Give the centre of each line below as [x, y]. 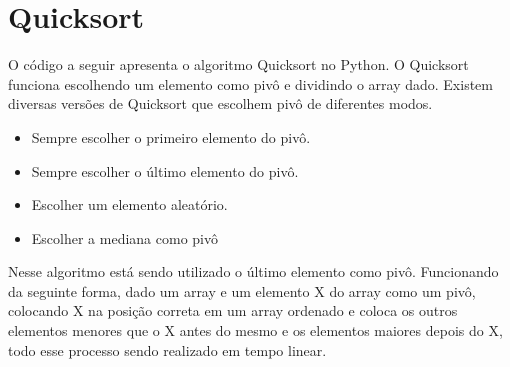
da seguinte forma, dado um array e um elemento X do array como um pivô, [242, 290]
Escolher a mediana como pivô [124, 237]
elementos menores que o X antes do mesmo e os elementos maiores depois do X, [255, 330]
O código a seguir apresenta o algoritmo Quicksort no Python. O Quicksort [238, 64]
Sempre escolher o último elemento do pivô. [165, 170]
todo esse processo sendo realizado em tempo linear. [167, 349]
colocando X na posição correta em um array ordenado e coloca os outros [233, 310]
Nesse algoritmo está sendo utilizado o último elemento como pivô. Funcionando [253, 271]
